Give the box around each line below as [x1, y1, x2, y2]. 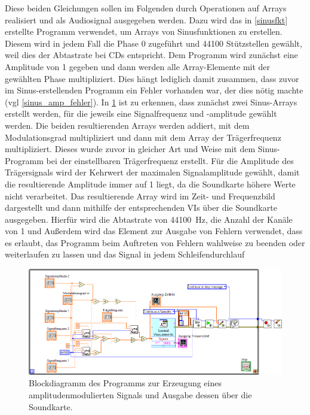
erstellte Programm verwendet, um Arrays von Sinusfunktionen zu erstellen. [5, 25, 283, 38]
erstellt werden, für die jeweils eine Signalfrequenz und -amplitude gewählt [5, 107, 277, 120]
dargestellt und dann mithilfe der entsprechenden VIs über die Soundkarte [5, 201, 277, 214]
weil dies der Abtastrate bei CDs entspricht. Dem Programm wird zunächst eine [5, 49, 298, 61]
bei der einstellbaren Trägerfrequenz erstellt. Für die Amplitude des [46, 154, 294, 166]
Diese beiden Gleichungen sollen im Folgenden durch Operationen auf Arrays [5, 2, 287, 14]
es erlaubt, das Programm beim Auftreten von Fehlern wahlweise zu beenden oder [5, 236, 305, 249]
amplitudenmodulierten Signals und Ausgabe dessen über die [29, 388, 252, 401]
